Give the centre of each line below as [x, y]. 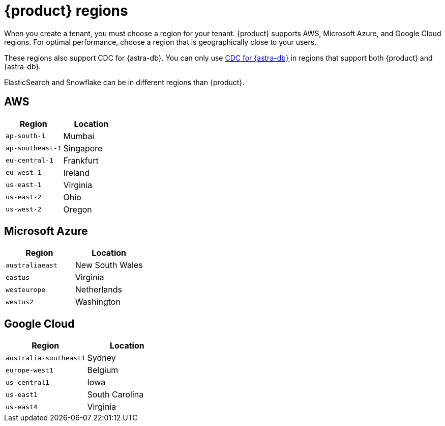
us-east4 [22, 407]
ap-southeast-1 [34, 148]
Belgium [103, 370]
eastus [18, 277]
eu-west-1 [24, 173]
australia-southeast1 [46, 358]
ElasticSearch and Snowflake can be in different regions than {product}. [124, 82]
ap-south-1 [26, 136]
